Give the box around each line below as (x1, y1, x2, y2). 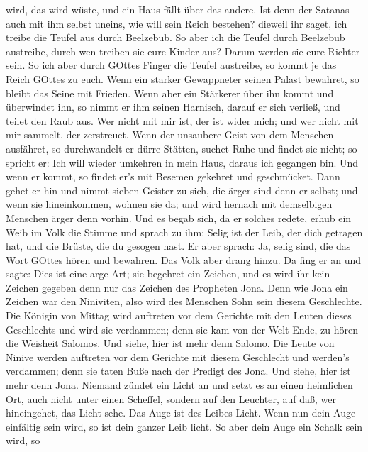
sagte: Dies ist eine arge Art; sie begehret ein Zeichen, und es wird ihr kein (6, 266, 330, 281)
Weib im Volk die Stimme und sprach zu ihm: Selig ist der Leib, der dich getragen (6, 224, 363, 239)
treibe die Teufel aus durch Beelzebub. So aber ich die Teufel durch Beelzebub (6, 30, 345, 45)
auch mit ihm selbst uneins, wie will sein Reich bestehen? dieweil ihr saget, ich (6, 16, 347, 31)
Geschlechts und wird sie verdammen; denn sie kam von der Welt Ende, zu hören (6, 321, 358, 336)
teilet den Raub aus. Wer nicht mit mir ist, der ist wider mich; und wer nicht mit (6, 113, 359, 128)
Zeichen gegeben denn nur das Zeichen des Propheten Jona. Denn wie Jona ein (6, 280, 348, 294)
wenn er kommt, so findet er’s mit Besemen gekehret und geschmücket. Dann (6, 169, 340, 184)
